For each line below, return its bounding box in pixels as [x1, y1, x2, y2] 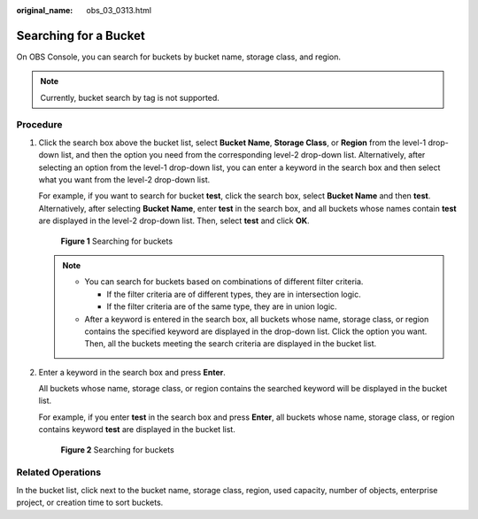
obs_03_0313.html [86, 5, 152, 15]
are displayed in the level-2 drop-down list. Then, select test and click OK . [38, 215, 310, 226]
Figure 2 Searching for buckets [60, 444, 174, 455]
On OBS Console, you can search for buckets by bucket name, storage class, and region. [16, 51, 341, 62]
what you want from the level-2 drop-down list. [38, 174, 211, 185]
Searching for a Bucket [16, 27, 145, 43]
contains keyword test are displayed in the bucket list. [38, 424, 236, 435]
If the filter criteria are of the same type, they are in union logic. [106, 301, 337, 312]
